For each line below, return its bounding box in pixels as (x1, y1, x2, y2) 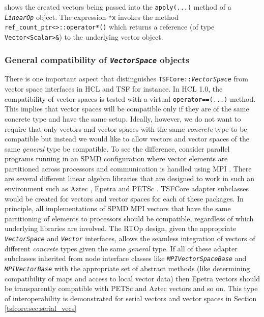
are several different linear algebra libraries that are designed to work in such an (5, 173, 255, 184)
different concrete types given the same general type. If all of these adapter (5, 243, 238, 253)
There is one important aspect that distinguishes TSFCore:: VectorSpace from (5, 73, 248, 84)
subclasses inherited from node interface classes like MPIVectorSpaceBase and (5, 253, 247, 264)
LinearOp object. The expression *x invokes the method (5, 11, 179, 22)
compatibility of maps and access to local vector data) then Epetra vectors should (5, 273, 260, 283)
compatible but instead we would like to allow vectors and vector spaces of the (5, 133, 249, 144)
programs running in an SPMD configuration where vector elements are (5, 153, 228, 164)
